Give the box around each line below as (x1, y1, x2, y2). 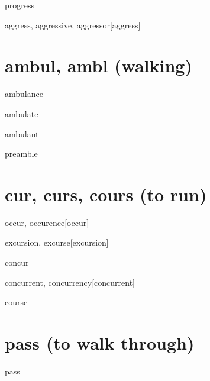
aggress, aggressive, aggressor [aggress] (5, 18, 141, 31)
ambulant (5, 127, 39, 140)
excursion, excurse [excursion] (5, 236, 109, 248)
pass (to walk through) (5, 330, 195, 354)
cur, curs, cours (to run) (5, 182, 207, 206)
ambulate (5, 107, 38, 120)
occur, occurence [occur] (5, 216, 89, 228)
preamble (5, 147, 38, 160)
